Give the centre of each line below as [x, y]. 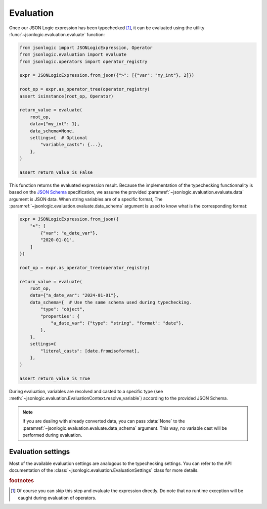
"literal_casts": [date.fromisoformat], [90, 351]
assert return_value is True [55, 379]
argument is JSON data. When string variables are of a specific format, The [86, 199]
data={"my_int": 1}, [55, 124]
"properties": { [60, 316]
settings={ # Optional [59, 138]
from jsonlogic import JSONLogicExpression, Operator [86, 48]
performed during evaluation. [52, 435]
